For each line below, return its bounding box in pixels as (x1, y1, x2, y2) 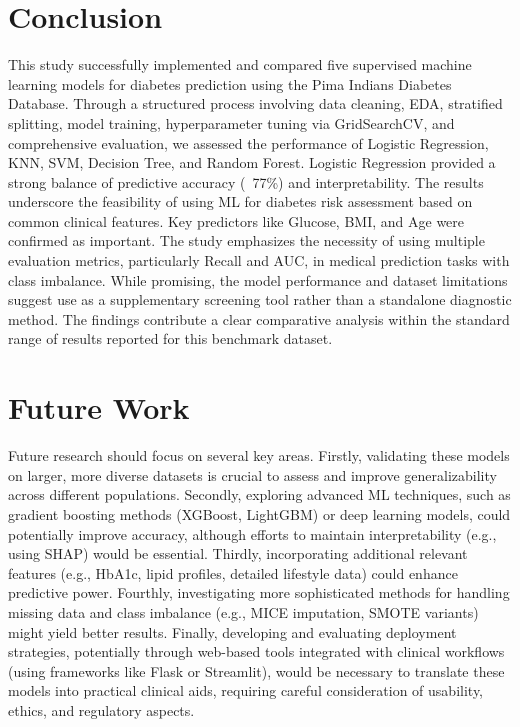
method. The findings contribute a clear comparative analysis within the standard (8, 308, 510, 329)
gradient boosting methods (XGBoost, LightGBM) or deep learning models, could (8, 503, 511, 524)
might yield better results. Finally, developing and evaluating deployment (8, 621, 457, 642)
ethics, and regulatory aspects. (8, 699, 195, 720)
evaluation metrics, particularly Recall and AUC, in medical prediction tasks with (8, 250, 510, 271)
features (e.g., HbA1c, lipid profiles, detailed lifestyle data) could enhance (8, 562, 458, 583)
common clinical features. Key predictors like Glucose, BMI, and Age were (8, 210, 465, 231)
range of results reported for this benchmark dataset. (8, 328, 333, 349)
